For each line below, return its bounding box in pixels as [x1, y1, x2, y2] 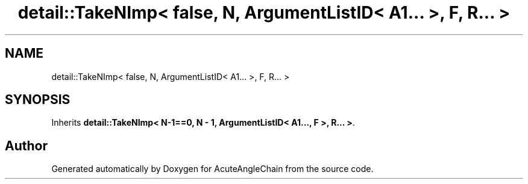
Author [5, 138, 48, 153]
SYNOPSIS [5, 92, 71, 108]
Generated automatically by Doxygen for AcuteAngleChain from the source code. [51, 164, 374, 174]
